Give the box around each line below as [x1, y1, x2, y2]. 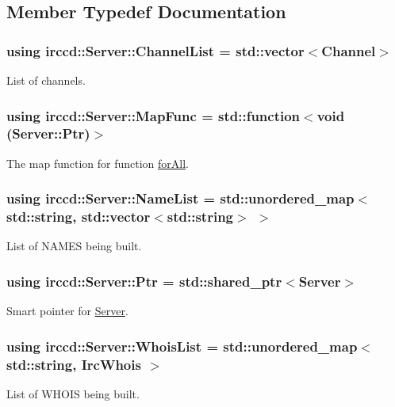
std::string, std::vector [6, 207, 151, 226]
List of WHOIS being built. [6, 386, 140, 402]
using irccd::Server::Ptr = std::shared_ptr [6, 271, 282, 291]
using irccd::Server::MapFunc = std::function [6, 105, 301, 125]
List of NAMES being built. [6, 238, 142, 254]
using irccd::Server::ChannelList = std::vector [6, 40, 305, 60]
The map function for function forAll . [6, 154, 189, 171]
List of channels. [6, 72, 86, 88]
